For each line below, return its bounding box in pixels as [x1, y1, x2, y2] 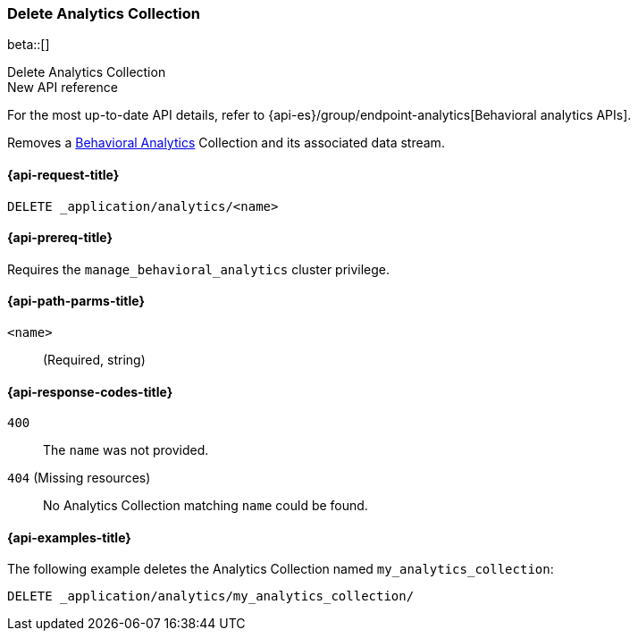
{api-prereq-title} [7, 230, 113, 246]
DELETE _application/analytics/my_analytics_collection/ [7, 589, 415, 604]
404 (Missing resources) [7, 470, 151, 486]
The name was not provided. [43, 442, 209, 458]
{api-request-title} [7, 166, 120, 182]
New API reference [7, 80, 118, 96]
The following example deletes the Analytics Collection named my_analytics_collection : [7, 561, 554, 577]
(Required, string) [43, 352, 146, 368]
